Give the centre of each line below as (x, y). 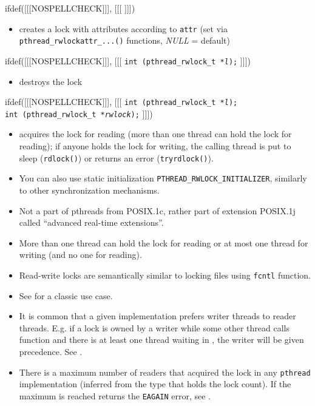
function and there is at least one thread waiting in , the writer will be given (161, 340)
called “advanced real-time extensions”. (91, 222)
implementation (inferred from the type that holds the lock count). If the (155, 384)
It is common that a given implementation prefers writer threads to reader (157, 316)
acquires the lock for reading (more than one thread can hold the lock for (155, 134)
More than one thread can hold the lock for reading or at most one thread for (164, 242)
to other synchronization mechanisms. (89, 190)
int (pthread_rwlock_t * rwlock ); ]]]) (79, 113)
